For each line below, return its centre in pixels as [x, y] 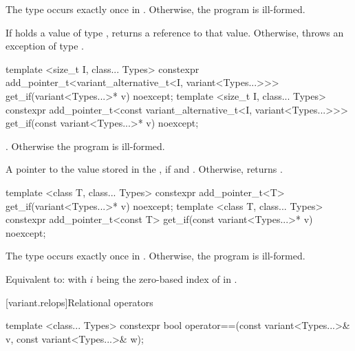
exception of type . [45, 46]
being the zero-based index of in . [167, 278]
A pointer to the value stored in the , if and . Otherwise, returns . [144, 169]
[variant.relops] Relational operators [79, 302]
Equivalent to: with [46, 278]
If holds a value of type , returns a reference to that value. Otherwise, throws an [175, 32]
